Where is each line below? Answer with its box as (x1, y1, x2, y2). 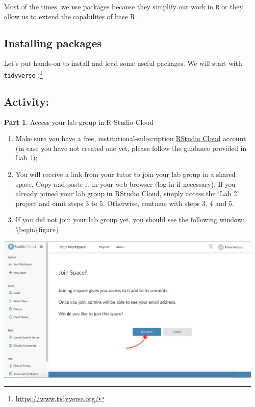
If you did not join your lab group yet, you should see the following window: (15, 214, 244, 225)
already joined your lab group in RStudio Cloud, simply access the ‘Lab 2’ (15, 188, 239, 199)
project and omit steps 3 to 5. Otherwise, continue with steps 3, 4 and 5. (15, 198, 234, 208)
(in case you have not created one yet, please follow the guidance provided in (15, 143, 247, 153)
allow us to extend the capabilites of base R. (4, 11, 137, 21)
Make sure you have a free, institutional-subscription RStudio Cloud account (15, 133, 246, 144)
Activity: (4, 93, 50, 109)
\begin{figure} (15, 224, 59, 234)
